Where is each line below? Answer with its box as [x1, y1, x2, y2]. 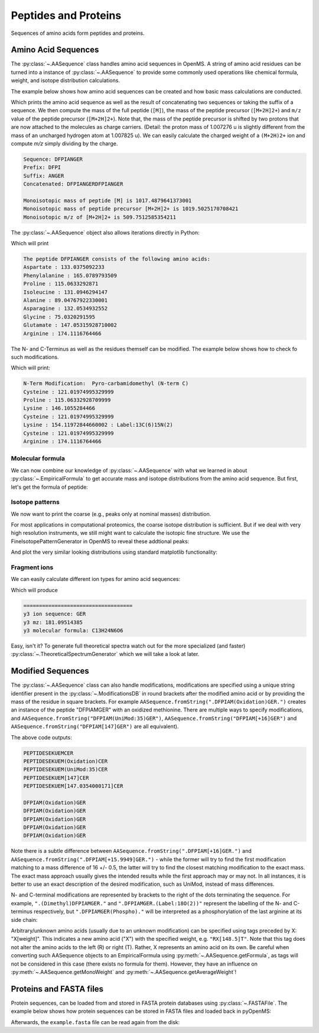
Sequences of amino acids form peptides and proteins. [11, 30, 145, 37]
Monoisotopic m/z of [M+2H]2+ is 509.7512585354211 [23, 213, 177, 220]
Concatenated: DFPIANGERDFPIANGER [23, 181, 123, 187]
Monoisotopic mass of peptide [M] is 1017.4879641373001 [23, 197, 192, 204]
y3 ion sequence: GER [23, 610, 86, 618]
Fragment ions [11, 563, 54, 571]
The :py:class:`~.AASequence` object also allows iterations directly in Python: [11, 229, 200, 236]
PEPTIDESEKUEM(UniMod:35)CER [23, 766, 108, 773]
